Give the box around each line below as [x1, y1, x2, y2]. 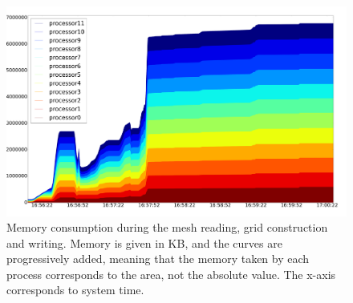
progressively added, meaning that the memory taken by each [6, 250, 310, 267]
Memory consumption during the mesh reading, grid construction [6, 219, 328, 236]
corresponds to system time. [6, 281, 144, 298]
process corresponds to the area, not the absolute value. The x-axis [6, 265, 336, 282]
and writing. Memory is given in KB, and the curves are [6, 234, 282, 251]
